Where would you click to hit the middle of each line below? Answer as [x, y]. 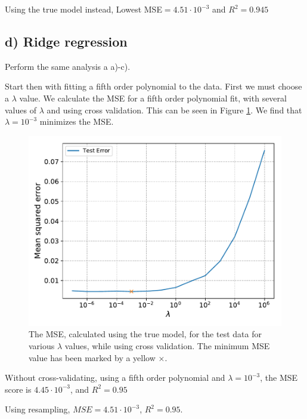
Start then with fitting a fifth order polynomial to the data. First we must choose [153, 86]
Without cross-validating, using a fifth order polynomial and [115, 378]
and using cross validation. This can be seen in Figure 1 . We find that [174, 110]
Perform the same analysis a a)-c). [68, 66]
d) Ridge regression [66, 41]
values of [21, 110]
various [42, 345]
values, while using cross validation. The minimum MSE [167, 345]
